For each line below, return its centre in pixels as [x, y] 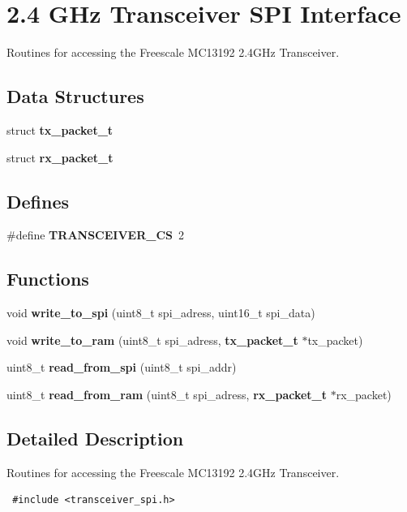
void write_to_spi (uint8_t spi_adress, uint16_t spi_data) [161, 313]
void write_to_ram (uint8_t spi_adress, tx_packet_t [152, 340]
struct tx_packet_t [60, 129]
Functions [48, 279]
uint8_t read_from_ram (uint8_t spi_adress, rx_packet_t [167, 394]
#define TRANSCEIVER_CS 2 [96, 235]
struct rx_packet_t [60, 157]
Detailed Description [95, 438]
